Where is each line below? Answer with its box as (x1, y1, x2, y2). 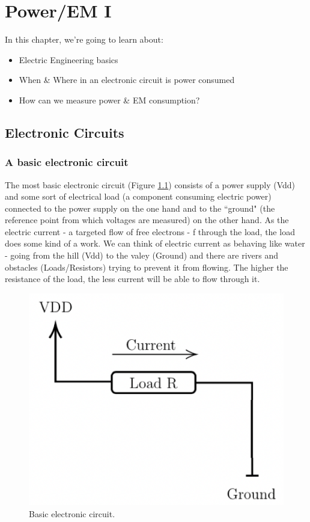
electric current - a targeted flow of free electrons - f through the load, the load (5, 225, 295, 238)
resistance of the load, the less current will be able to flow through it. (5, 272, 260, 285)
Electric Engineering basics (19, 53, 118, 66)
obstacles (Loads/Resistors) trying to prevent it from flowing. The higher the (5, 260, 288, 273)
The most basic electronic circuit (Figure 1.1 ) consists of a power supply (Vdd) (5, 178, 296, 191)
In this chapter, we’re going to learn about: (5, 33, 163, 46)
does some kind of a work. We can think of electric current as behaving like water (5, 237, 305, 250)
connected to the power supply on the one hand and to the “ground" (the (5, 201, 275, 214)
